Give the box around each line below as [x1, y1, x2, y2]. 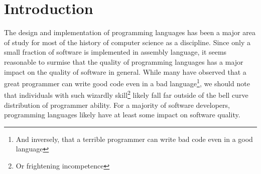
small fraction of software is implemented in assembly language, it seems [4, 47, 227, 57]
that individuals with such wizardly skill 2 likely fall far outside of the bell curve [4, 88, 248, 100]
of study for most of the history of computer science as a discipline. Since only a [4, 37, 250, 47]
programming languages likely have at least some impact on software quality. [4, 109, 240, 120]
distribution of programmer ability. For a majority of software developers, [4, 99, 230, 110]
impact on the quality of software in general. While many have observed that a [4, 66, 246, 77]
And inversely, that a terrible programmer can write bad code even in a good [16, 133, 253, 144]
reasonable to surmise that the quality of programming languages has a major [4, 56, 243, 67]
